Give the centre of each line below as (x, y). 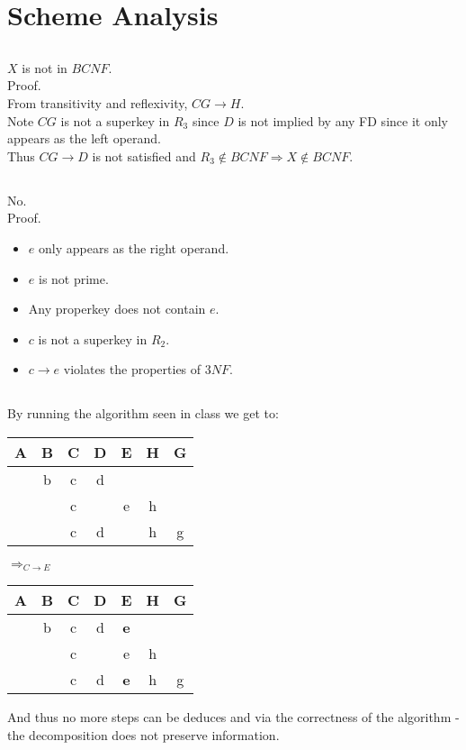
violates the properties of (132, 369)
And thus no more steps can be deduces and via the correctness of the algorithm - (233, 717)
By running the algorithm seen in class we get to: (143, 413)
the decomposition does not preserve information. (143, 734)
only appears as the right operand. (134, 247)
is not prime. (73, 278)
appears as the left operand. (84, 138)
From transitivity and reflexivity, (98, 102)
